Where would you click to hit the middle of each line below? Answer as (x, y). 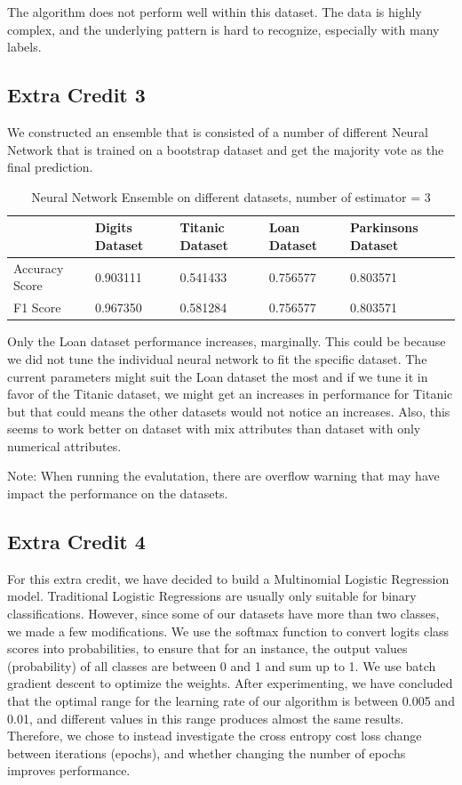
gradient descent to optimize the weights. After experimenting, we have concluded (230, 683)
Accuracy (39, 267)
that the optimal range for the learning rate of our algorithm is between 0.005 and (231, 701)
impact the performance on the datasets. (118, 494)
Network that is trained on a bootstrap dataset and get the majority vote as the (226, 149)
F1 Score (37, 308)
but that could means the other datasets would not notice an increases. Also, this (229, 411)
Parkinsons (384, 227)
